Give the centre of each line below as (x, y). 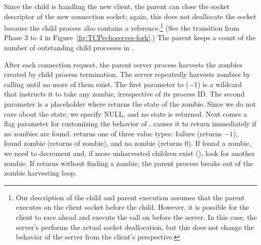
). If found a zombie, (220, 143)
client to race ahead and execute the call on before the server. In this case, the (136, 217)
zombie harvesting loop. (40, 173)
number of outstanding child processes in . (69, 48)
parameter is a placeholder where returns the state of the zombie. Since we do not (130, 104)
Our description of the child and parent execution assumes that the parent (130, 197)
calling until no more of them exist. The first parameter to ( (96, 84)
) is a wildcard (220, 84)
